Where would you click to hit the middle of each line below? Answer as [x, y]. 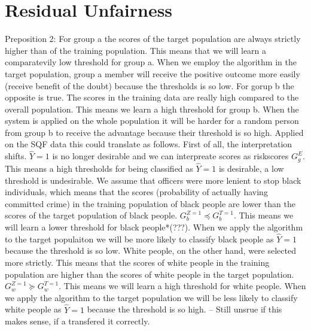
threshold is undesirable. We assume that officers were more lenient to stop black [153, 180]
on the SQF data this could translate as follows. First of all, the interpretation [149, 144]
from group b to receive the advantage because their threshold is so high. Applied [154, 132]
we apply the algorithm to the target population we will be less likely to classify [151, 297]
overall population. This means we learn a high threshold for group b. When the [152, 109]
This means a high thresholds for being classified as [99, 168]
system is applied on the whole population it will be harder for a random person [152, 121]
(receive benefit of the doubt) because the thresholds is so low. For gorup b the [150, 85]
